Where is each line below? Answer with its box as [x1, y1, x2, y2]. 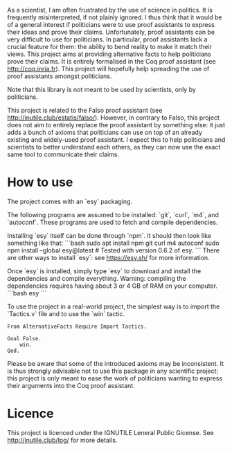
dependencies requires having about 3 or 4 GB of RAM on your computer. [7, 282, 218, 290]
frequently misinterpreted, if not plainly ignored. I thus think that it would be [7, 13, 223, 21]
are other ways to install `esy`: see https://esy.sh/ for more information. [7, 253, 210, 261]
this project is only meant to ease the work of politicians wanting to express [7, 374, 223, 383]
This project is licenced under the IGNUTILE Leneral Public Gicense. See [7, 428, 214, 436]
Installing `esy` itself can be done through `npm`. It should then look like [7, 231, 211, 239]
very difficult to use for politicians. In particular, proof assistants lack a [7, 35, 208, 44]
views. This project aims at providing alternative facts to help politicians [7, 50, 211, 58]
